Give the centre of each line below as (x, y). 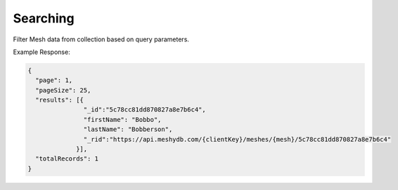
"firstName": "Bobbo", (122, 120)
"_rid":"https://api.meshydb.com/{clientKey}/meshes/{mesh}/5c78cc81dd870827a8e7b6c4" (237, 139)
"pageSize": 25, (63, 90)
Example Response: (41, 52)
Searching (44, 18)
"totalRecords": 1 (67, 159)
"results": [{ (60, 100)
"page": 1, (54, 80)
